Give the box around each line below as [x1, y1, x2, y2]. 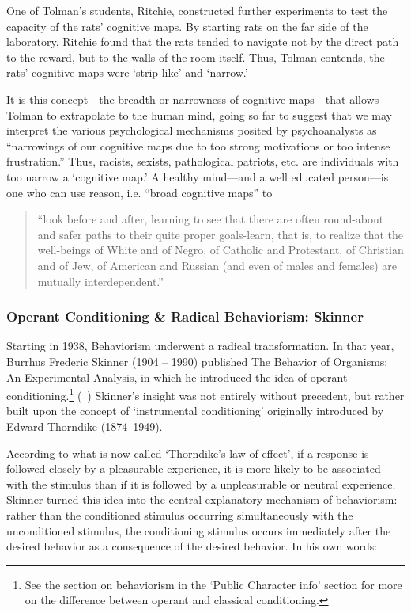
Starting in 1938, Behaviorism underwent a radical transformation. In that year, [6, 337, 394, 354]
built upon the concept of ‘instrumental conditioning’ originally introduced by [6, 402, 384, 419]
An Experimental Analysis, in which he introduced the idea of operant [6, 368, 348, 385]
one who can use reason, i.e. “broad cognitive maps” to [6, 184, 273, 200]
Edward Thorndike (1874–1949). [6, 417, 163, 434]
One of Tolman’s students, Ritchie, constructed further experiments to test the [6, 2, 388, 18]
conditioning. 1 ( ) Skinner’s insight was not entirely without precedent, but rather [6, 385, 405, 403]
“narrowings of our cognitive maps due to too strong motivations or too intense [6, 137, 390, 154]
